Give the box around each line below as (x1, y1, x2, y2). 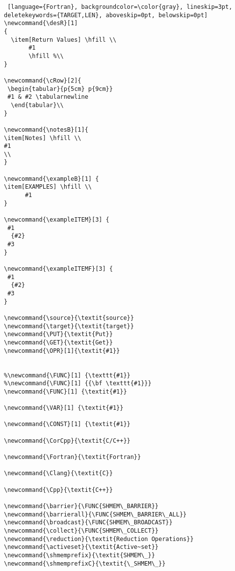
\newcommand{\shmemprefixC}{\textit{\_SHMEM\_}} (4, 560, 166, 567)
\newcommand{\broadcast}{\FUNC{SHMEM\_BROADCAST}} (4, 519, 173, 526)
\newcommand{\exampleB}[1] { (4, 175, 99, 182)
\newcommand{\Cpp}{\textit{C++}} (4, 486, 113, 493)
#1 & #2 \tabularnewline (7, 93, 88, 101)
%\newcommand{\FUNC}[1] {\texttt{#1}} (4, 371, 131, 379)
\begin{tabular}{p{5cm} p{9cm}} (7, 85, 113, 92)
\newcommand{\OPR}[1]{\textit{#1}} (4, 347, 120, 354)
